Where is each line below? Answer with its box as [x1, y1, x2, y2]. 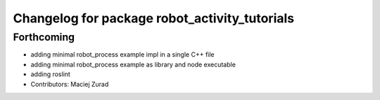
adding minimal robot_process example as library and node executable [30, 60, 236, 69]
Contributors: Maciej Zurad [30, 80, 109, 88]
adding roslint [30, 70, 70, 78]
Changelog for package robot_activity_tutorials [13, 10, 295, 26]
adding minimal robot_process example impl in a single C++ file [30, 50, 215, 59]
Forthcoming [13, 31, 75, 43]
